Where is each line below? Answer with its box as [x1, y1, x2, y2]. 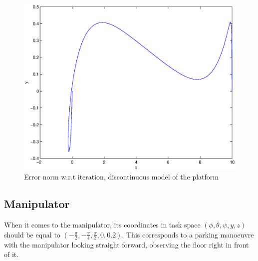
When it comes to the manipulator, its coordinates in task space [4, 219, 201, 230]
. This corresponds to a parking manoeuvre [122, 229, 254, 239]
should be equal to [4, 229, 60, 239]
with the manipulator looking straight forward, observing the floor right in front [4, 239, 249, 249]
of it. [4, 249, 19, 259]
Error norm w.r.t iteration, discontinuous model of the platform [24, 171, 219, 182]
